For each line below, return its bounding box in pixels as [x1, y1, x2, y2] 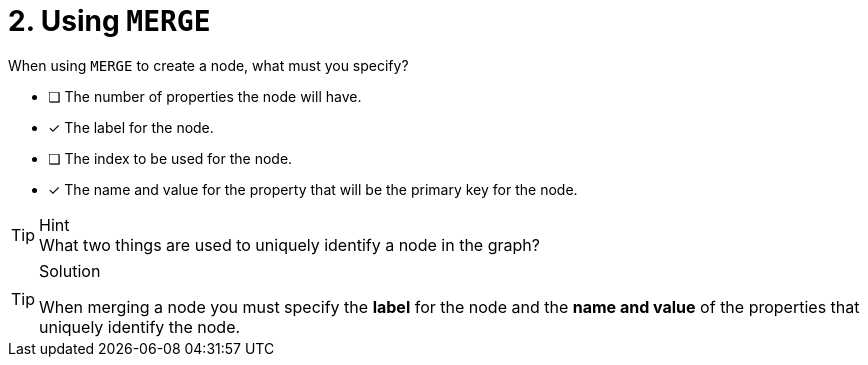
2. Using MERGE [8, 4, 211, 38]
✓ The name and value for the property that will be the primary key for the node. [48, 180, 578, 198]
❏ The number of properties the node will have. [48, 87, 362, 105]
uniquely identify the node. [39, 316, 241, 337]
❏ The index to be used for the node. [48, 149, 293, 167]
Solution [39, 260, 101, 281]
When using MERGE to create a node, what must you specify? [8, 56, 409, 74]
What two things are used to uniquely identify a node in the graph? [39, 234, 540, 255]
